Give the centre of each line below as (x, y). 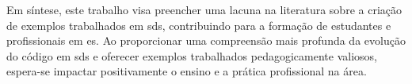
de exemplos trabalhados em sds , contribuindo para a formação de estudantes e (199, 25)
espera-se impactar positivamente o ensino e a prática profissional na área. (187, 71)
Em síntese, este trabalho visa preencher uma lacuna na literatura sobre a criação (204, 9)
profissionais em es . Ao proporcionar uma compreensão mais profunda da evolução (206, 40)
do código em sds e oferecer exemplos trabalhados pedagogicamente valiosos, (192, 55)
